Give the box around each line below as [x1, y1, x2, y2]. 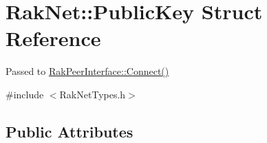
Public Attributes [6, 120, 133, 142]
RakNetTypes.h [59, 87, 126, 101]
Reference [6, 24, 101, 52]
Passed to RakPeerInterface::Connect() [6, 64, 169, 78]
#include [6, 87, 44, 101]
